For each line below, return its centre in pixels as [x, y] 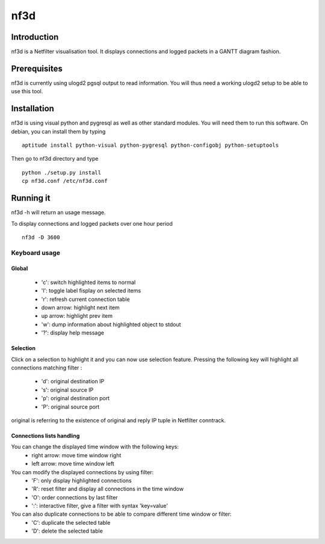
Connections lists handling [45, 436]
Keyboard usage [36, 253]
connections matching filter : [47, 368]
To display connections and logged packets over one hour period [92, 223]
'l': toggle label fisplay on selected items [91, 291]
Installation [32, 109]
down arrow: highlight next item [80, 308]
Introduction [35, 37]
